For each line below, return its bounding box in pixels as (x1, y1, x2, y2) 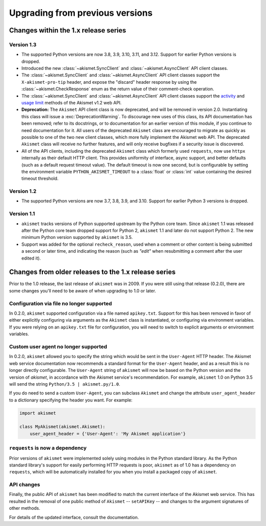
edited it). (21, 255, 41, 261)
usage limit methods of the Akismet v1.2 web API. (21, 100, 122, 106)
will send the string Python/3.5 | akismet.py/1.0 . (9, 381, 121, 387)
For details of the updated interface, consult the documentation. (9, 514, 139, 520)
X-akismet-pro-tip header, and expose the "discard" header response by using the (21, 79, 197, 85)
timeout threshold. (21, 175, 59, 182)
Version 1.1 (9, 210, 35, 217)
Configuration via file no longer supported (9, 300, 112, 307)
